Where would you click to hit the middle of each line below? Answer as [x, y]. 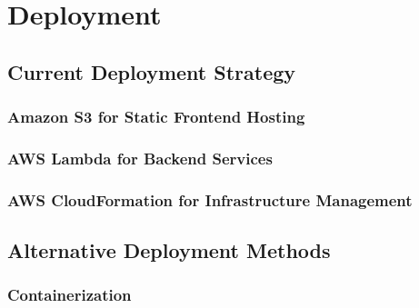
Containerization [70, 295]
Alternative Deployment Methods [169, 250]
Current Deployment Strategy [152, 71]
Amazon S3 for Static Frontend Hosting [156, 117]
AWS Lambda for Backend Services [140, 158]
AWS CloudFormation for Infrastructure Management [210, 199]
